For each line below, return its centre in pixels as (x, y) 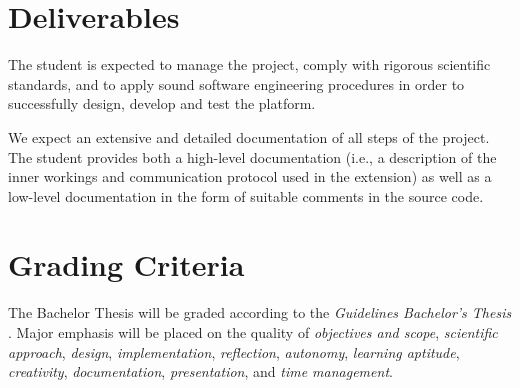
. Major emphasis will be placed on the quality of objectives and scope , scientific (253, 332)
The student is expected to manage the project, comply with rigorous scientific (249, 64)
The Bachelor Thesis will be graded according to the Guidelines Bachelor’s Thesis (260, 312)
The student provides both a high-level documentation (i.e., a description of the (252, 156)
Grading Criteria (126, 264)
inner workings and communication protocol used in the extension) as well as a (250, 176)
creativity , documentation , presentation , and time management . (200, 371)
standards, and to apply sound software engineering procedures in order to (236, 83)
